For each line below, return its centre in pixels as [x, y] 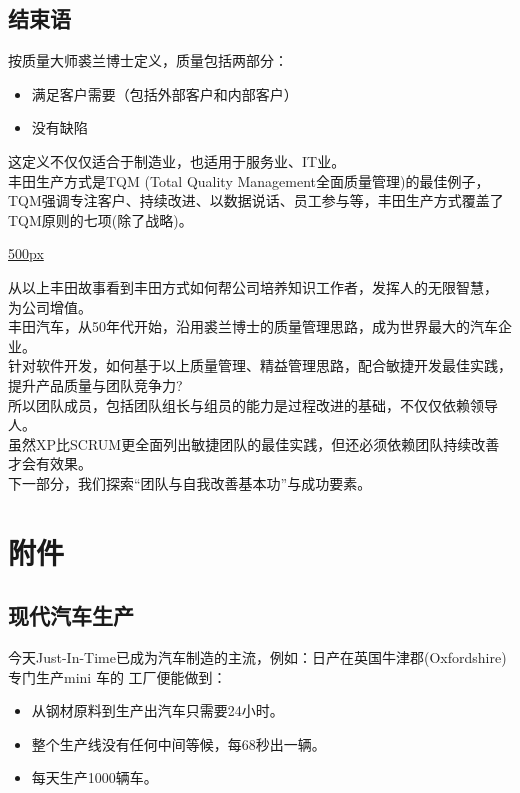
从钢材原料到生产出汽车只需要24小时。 [157, 710]
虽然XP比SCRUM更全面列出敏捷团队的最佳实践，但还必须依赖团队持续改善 [254, 443]
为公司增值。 [50, 306]
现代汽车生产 [71, 615]
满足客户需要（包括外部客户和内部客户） [164, 93]
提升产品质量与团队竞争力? [95, 384]
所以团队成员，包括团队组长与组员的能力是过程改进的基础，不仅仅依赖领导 [253, 404]
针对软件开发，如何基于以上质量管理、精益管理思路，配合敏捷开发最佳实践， [260, 365]
